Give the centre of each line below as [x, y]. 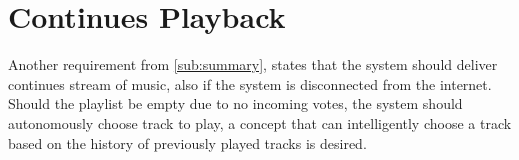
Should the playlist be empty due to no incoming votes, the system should [235, 103]
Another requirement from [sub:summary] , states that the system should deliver [253, 64]
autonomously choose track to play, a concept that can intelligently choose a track [260, 122]
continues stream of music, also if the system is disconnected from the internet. [250, 83]
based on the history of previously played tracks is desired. [187, 142]
